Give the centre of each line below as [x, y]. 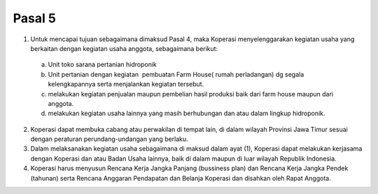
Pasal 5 [34, 18]
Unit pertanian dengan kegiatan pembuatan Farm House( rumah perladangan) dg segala [176, 74]
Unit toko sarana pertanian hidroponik [103, 65]
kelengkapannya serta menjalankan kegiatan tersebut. [126, 84]
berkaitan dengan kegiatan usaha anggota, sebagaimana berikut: [124, 48]
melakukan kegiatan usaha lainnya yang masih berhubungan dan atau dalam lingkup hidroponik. [187, 113]
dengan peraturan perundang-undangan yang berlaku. [109, 139]
